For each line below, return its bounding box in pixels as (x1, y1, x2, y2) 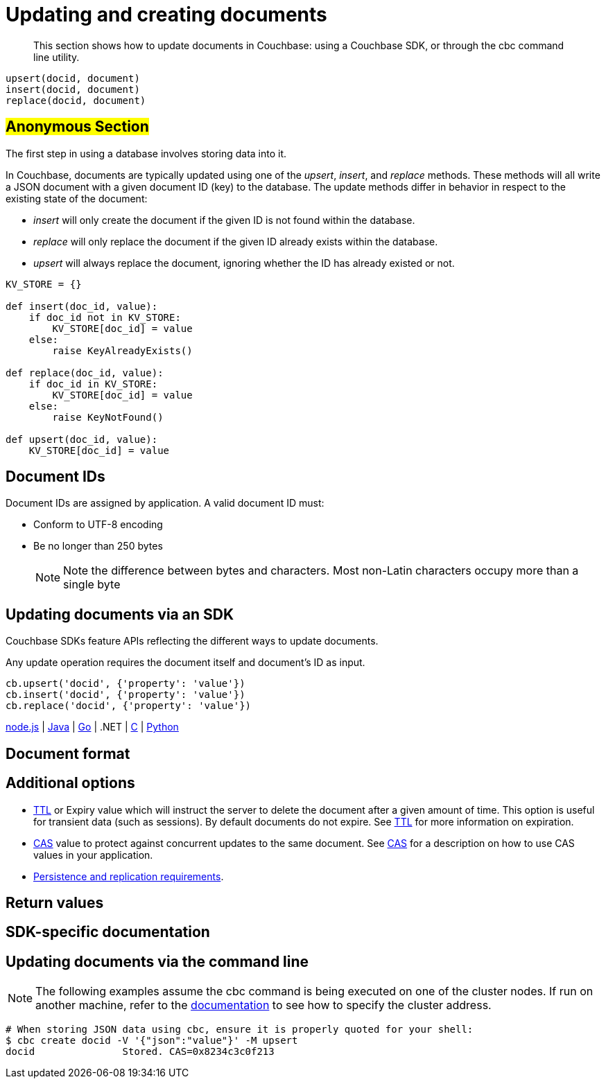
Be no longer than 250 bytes (33, 540, 163, 552)
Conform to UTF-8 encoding (33, 518, 163, 531)
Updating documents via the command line (6, 952, 309, 970)
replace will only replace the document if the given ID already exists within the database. (33, 235, 438, 247)
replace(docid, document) (6, 94, 146, 106)
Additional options (6, 774, 135, 792)
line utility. (33, 51, 80, 63)
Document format (6, 744, 130, 762)
